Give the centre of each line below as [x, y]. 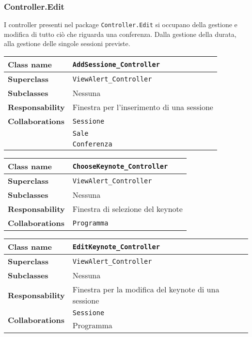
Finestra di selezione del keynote [127, 209]
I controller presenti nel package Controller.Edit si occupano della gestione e [121, 24]
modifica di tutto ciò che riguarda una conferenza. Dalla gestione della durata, [120, 34]
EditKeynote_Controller [116, 247]
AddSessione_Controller [116, 64]
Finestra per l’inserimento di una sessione [143, 107]
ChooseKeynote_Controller [120, 166]
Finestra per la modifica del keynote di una [146, 289]
